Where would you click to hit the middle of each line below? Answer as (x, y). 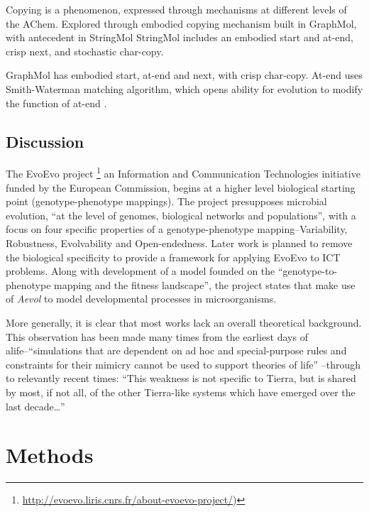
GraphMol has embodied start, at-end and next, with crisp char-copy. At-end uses (184, 75)
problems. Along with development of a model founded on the (141, 271)
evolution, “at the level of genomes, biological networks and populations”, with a (181, 215)
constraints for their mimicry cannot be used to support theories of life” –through (183, 364)
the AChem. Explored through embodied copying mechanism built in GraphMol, (181, 23)
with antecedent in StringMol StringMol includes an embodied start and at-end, (180, 37)
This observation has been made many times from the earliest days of (157, 336)
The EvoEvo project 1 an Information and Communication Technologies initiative (183, 173)
